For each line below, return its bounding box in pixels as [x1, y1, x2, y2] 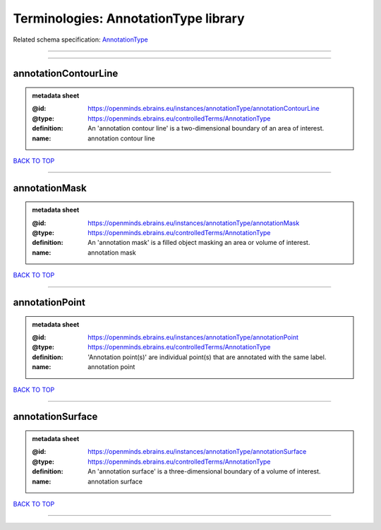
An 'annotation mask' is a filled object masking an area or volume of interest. [87, 239, 310, 247]
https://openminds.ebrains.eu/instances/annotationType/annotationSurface [87, 447, 307, 456]
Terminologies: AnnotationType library [13, 11, 245, 26]
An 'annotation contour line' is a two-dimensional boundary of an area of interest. [87, 124, 325, 133]
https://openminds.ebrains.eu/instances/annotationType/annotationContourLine [87, 104, 320, 113]
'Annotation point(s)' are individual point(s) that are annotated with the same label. [87, 353, 327, 361]
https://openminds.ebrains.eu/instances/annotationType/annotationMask [87, 219, 300, 227]
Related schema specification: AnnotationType [13, 35, 148, 44]
